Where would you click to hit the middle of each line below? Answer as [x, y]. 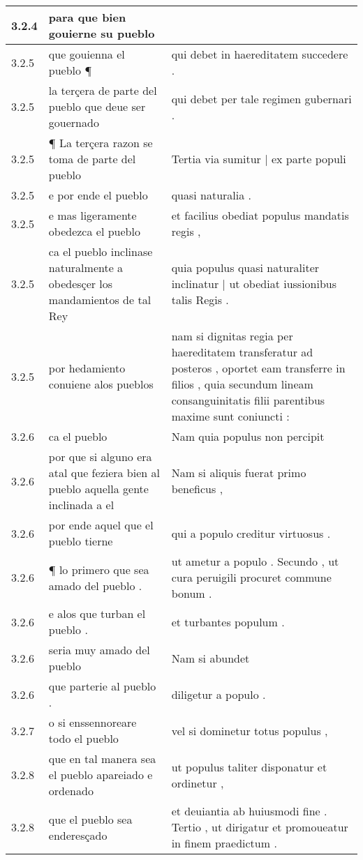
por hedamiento [87, 368]
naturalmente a [86, 267]
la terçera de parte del [103, 90]
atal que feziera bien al [104, 473]
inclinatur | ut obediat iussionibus [254, 284]
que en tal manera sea [102, 759]
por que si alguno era [100, 457]
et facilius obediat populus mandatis [260, 215]
